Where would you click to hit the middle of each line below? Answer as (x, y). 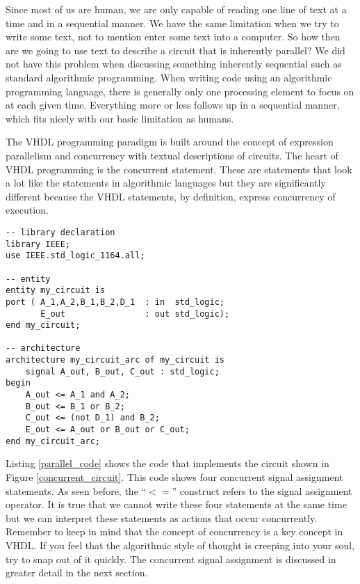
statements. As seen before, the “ (76, 490)
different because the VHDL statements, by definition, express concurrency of (171, 196)
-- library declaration (60, 232)
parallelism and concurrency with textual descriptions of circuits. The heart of (172, 155)
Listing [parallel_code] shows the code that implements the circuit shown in (167, 463)
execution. (27, 210)
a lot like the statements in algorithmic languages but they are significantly (166, 183)
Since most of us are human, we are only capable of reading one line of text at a (176, 9)
